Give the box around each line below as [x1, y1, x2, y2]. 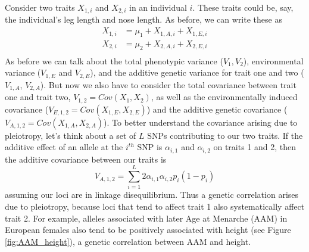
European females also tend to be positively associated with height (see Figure [5, 223, 291, 236]
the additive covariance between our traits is [5, 153, 167, 165]
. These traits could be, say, [192, 1, 294, 13]
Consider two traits [5, 1, 75, 13]
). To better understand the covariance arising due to [103, 116, 298, 128]
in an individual [129, 1, 187, 13]
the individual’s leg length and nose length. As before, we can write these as [5, 13, 282, 26]
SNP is [137, 141, 163, 153]
